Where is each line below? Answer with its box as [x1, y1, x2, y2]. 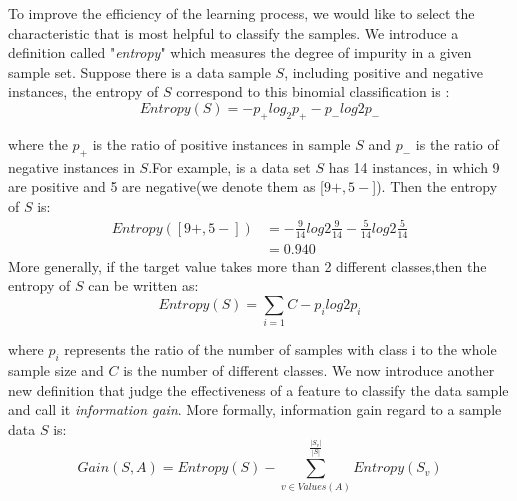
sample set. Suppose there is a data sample [8, 61, 271, 82]
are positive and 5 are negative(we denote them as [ [8, 176, 324, 197]
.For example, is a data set [148, 156, 311, 177]
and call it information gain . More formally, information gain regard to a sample [8, 399, 502, 420]
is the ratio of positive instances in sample [92, 133, 351, 154]
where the [8, 133, 68, 154]
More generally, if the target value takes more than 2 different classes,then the [8, 255, 487, 276]
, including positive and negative [284, 61, 483, 82]
